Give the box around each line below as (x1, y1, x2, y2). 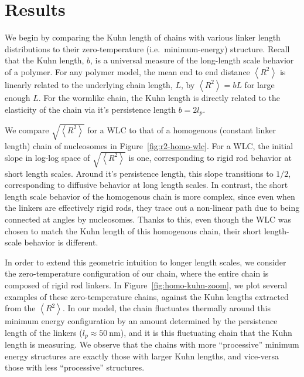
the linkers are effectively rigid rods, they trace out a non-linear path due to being (5, 201, 300, 214)
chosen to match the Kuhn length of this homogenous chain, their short (5, 224, 262, 237)
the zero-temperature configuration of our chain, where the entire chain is (5, 267, 269, 280)
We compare (5, 123, 49, 136)
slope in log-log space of (5, 151, 90, 163)
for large (244, 78, 275, 90)
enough (5, 91, 30, 103)
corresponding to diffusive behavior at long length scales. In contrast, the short (5, 179, 288, 191)
